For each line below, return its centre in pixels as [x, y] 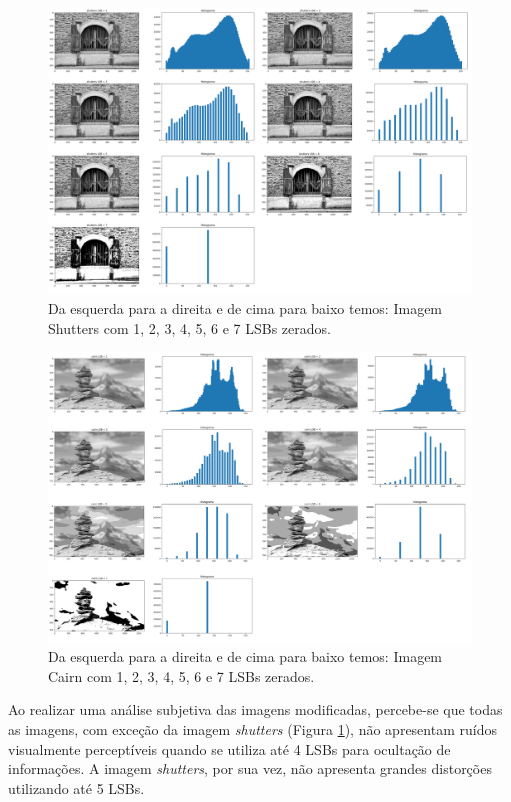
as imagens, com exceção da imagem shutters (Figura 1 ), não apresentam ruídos [252, 728]
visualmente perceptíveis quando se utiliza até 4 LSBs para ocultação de [229, 748]
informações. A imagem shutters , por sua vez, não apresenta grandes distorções [250, 768]
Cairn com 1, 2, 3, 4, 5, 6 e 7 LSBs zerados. [181, 675]
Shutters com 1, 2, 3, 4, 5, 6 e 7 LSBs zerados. [189, 327]
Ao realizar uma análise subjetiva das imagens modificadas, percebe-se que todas [255, 709]
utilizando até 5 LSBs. [76, 787]
